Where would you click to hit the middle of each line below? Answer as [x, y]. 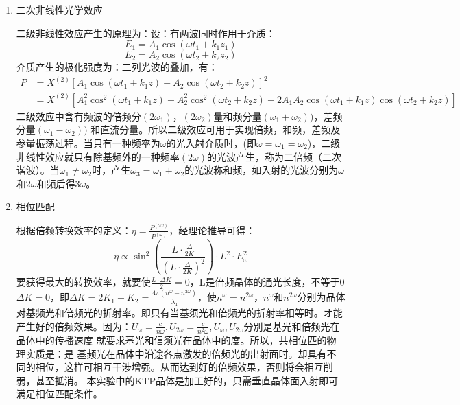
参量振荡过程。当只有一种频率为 [88, 142]
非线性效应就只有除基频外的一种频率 [98, 156]
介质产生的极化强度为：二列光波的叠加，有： [117, 67]
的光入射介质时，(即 [211, 142]
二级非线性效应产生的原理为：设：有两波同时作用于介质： [146, 33]
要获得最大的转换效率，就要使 [83, 282]
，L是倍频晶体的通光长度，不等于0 [267, 282]
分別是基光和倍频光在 [292, 326]
